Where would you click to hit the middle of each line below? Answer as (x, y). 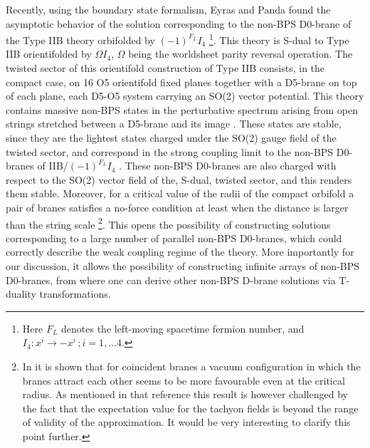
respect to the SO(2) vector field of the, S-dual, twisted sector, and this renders (179, 179)
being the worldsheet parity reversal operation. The (240, 54)
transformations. (75, 294)
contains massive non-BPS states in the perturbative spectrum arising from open (182, 109)
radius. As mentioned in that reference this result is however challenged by (185, 394)
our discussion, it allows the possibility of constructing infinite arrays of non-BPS (183, 266)
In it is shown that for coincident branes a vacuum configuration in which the (191, 366)
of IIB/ (53, 166)
